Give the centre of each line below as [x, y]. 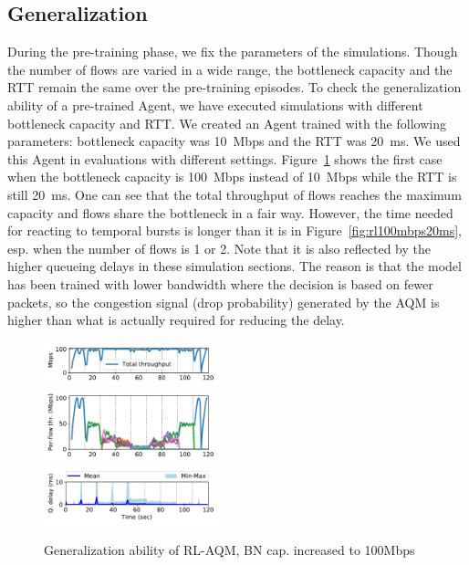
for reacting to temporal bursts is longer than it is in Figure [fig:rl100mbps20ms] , [234, 230]
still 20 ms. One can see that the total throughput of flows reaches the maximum [234, 194]
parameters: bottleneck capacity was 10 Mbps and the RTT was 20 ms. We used [234, 141]
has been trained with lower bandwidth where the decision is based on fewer [220, 283]
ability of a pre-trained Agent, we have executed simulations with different [215, 105]
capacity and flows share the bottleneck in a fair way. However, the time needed [230, 212]
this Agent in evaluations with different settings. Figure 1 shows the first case [225, 158]
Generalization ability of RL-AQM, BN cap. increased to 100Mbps [229, 550]
